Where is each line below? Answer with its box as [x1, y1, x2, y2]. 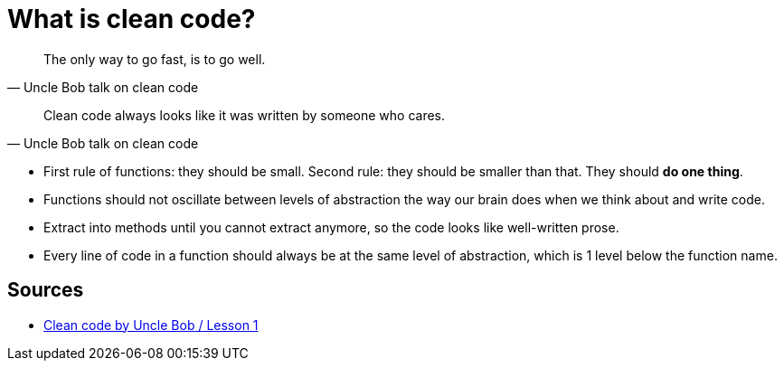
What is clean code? [7, 4, 256, 34]
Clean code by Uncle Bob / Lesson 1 [43, 316, 259, 333]
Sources [7, 278, 84, 302]
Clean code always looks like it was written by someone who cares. [43, 107, 446, 123]
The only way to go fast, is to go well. [43, 51, 266, 67]
